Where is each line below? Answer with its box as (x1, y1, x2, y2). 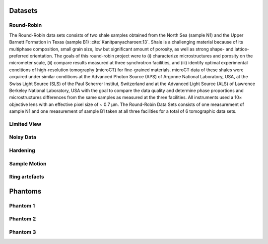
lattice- (234, 46, 249, 52)
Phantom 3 (9, 228, 36, 235)
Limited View (9, 120, 42, 127)
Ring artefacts (9, 173, 44, 180)
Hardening (9, 146, 36, 153)
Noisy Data (9, 134, 37, 141)
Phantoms (9, 187, 42, 195)
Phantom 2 (9, 215, 36, 222)
